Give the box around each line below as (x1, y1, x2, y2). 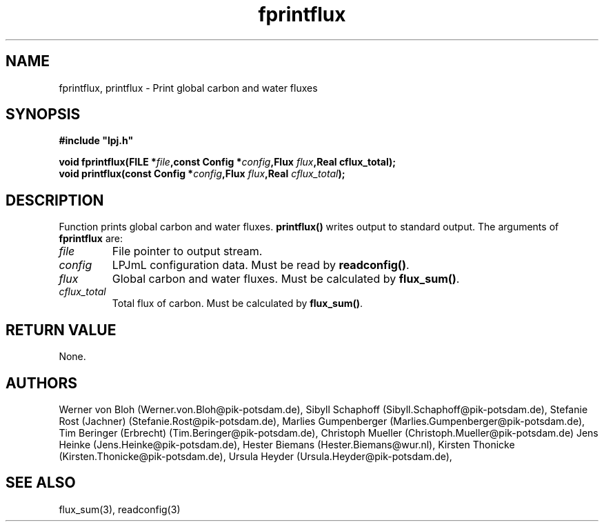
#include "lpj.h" (59, 135, 134, 147)
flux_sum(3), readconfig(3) (59, 503, 181, 515)
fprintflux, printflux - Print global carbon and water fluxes (59, 81, 318, 94)
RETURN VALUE (6, 321, 117, 339)
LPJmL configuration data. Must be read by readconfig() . (112, 258, 410, 272)
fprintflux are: (59, 232, 123, 245)
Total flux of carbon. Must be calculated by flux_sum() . (112, 297, 363, 310)
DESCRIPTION (6, 191, 104, 209)
